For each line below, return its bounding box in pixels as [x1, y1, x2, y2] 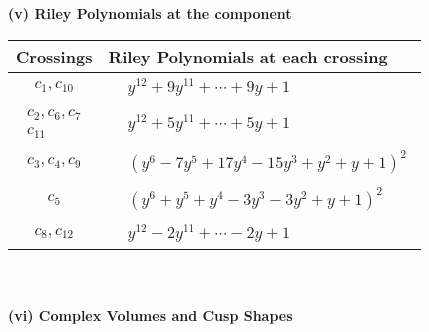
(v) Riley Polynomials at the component [8, 3, 292, 23]
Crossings [16, 44, 93, 68]
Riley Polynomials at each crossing [108, 44, 388, 68]
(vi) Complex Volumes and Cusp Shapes [8, 304, 293, 325]
